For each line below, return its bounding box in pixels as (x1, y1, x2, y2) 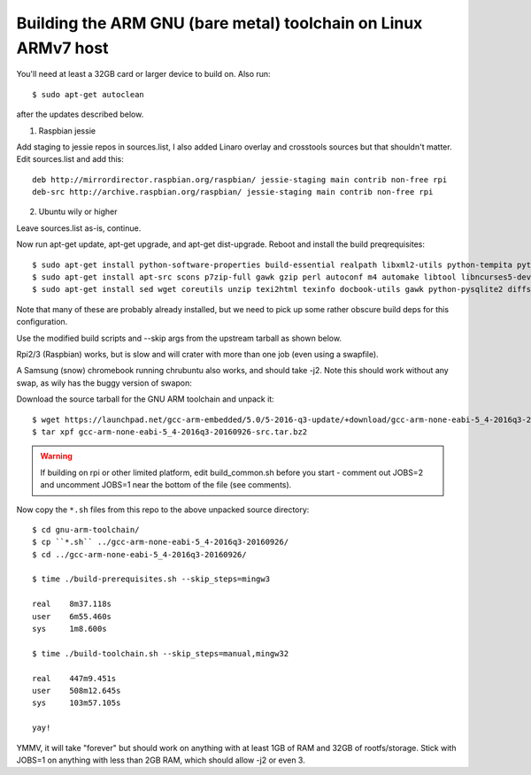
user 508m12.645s (32, 686, 121, 695)
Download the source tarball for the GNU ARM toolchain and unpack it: (16, 394, 274, 404)
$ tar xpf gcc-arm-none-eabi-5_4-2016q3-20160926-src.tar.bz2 (32, 426, 308, 437)
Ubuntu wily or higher (38, 206, 119, 217)
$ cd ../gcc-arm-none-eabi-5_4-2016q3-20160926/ (32, 549, 247, 559)
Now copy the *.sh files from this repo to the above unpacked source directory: (16, 504, 310, 515)
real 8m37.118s (32, 599, 112, 610)
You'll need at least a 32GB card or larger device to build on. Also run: (16, 69, 271, 80)
